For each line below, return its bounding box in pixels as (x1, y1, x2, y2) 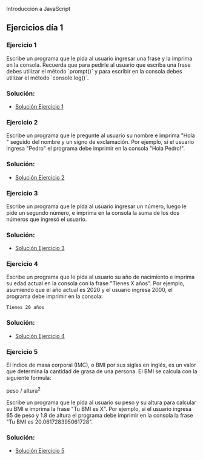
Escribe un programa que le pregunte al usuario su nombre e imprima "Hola (6, 132, 195, 139)
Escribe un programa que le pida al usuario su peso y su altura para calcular (6, 399, 197, 406)
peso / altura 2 (6, 386, 41, 394)
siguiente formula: (6, 374, 52, 382)
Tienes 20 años (6, 305, 45, 311)
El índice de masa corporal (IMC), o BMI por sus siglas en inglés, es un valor (6, 361, 196, 369)
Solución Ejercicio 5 (15, 447, 65, 455)
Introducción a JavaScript (6, 5, 71, 12)
